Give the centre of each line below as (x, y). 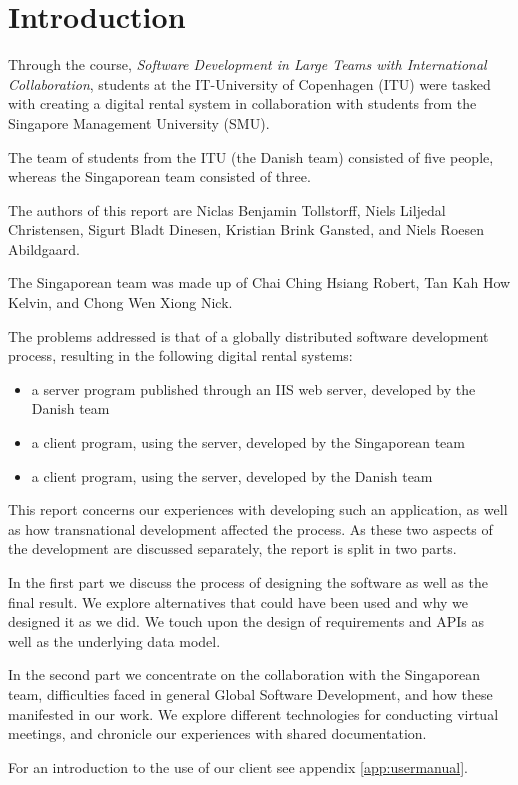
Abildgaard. (44, 248)
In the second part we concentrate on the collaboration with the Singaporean (244, 674)
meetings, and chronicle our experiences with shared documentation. (217, 733)
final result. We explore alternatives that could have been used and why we (238, 601)
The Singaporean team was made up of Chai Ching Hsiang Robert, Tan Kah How (259, 282)
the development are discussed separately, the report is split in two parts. (232, 548)
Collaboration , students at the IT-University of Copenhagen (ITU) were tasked (249, 83)
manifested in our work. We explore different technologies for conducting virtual (253, 713)
